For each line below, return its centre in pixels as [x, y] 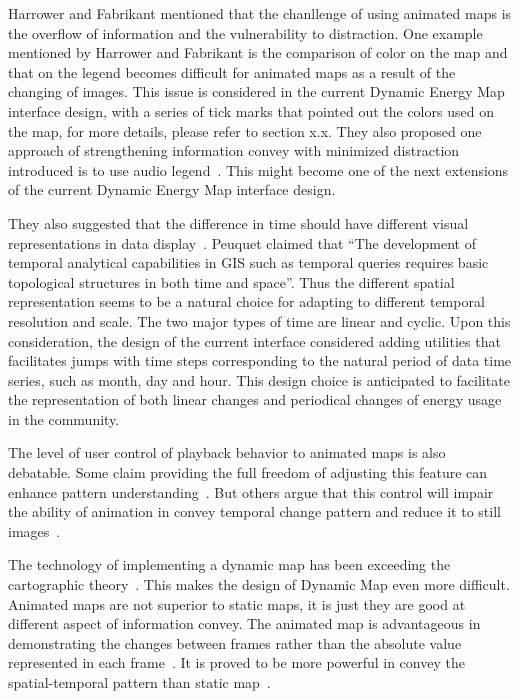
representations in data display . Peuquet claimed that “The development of [242, 242]
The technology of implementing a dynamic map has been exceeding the [229, 564]
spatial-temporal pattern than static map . [139, 682]
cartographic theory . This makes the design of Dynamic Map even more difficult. [259, 584]
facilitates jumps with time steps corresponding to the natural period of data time [260, 360]
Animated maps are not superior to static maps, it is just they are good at [237, 603]
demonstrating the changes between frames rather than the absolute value [235, 642]
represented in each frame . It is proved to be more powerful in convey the [236, 662]
